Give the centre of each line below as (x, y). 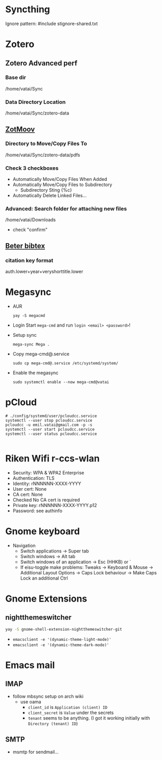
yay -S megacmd (29, 316)
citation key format (29, 260)
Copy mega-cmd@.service (41, 354)
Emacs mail (30, 665)
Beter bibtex (25, 246)
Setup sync (25, 335)
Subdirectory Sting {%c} (46, 190)
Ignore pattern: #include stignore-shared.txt (52, 24)
